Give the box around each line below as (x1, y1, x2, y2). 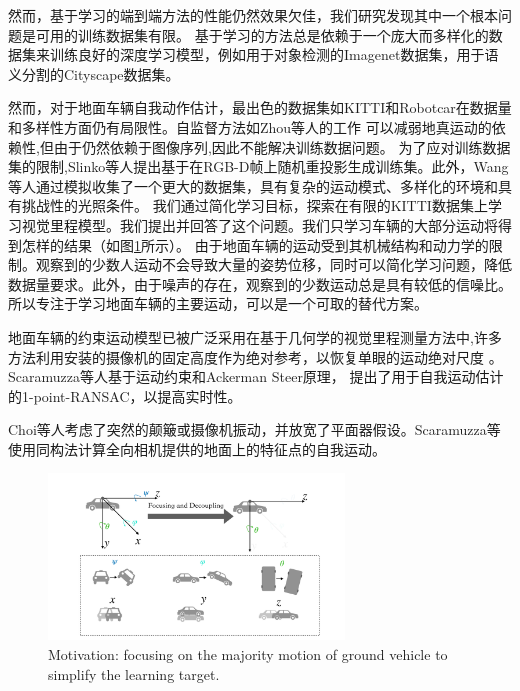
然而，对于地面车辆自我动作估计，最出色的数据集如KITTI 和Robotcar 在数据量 (8, 97, 512, 118)
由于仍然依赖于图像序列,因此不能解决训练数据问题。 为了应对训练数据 (53, 136, 511, 157)
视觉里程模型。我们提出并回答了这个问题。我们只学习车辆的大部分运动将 (21, 214, 498, 235)
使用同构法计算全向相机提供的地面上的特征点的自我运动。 (8, 438, 386, 459)
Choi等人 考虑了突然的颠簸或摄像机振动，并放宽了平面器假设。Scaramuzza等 (8, 419, 501, 440)
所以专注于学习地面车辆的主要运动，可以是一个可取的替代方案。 (8, 293, 428, 314)
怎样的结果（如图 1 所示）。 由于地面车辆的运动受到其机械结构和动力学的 (21, 234, 489, 255)
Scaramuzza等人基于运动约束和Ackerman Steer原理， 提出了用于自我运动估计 (8, 366, 504, 387)
